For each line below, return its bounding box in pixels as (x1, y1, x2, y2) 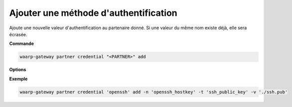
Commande (9, 41, 34, 47)
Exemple (9, 76, 28, 82)
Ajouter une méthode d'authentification (9, 7, 178, 18)
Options (9, 67, 26, 73)
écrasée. (9, 31, 27, 37)
